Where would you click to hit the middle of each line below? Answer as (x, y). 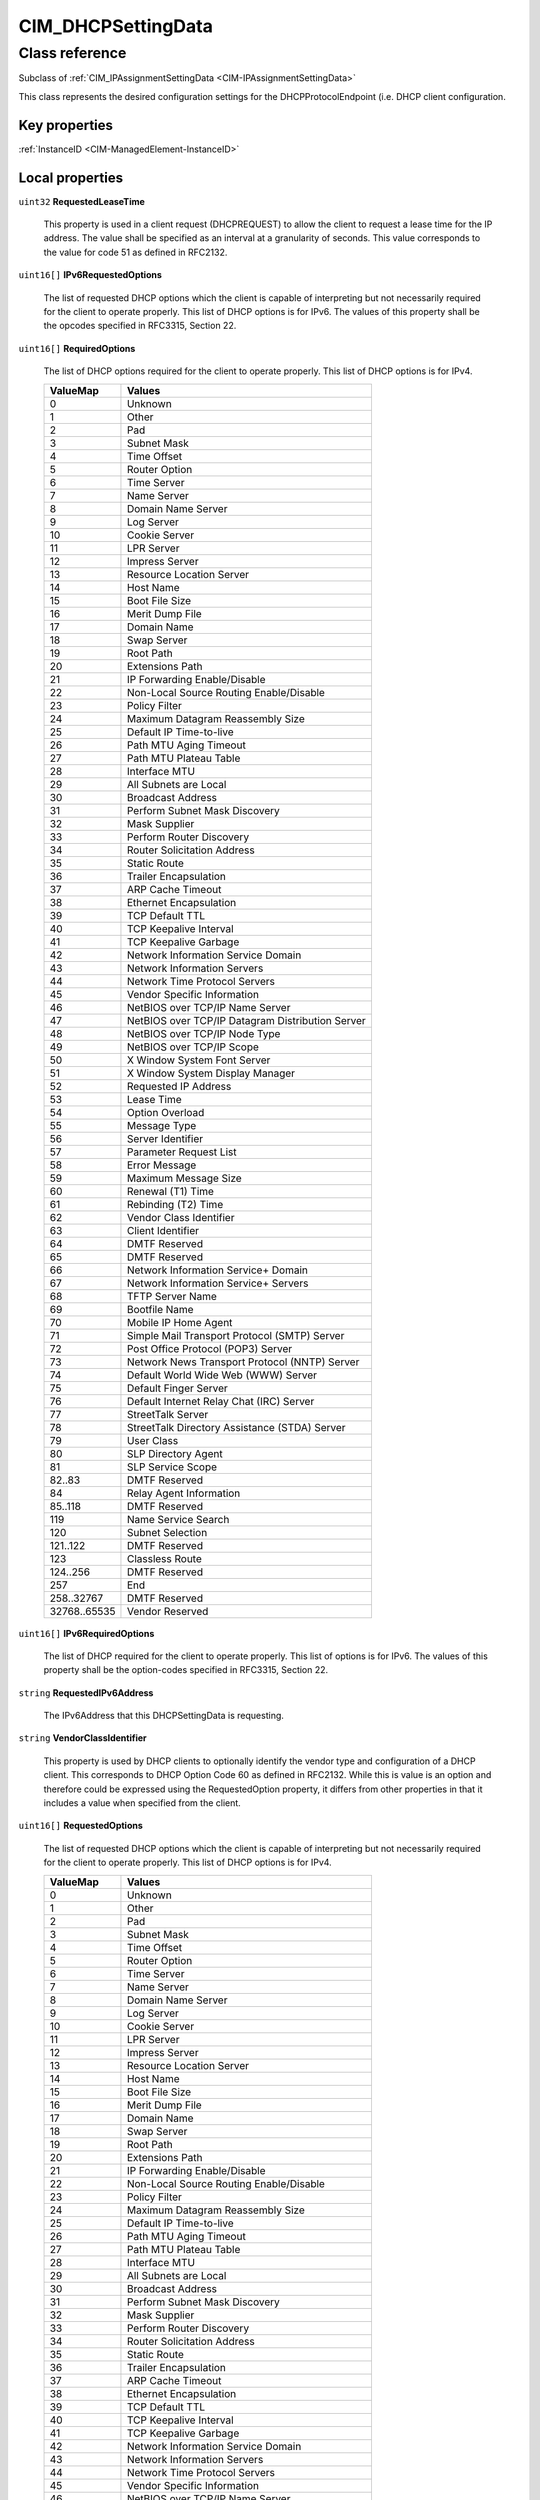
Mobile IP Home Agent (179, 1322)
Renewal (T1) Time (170, 1191)
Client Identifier (163, 1230)
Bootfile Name (160, 1309)
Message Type (161, 1125)
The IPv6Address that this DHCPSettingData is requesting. (164, 1716)
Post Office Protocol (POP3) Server (209, 1348)
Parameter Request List (181, 1152)
